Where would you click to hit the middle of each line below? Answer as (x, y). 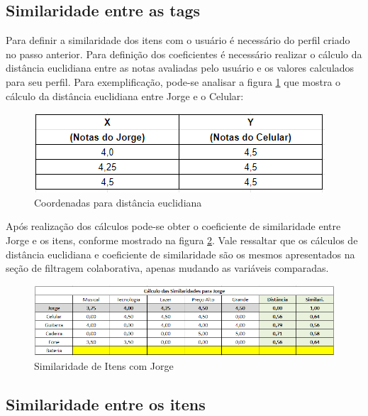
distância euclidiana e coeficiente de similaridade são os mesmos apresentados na (180, 254)
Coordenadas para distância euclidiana (118, 202)
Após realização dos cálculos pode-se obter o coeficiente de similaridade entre (173, 226)
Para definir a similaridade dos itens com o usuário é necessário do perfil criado (178, 40)
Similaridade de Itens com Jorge (104, 366)
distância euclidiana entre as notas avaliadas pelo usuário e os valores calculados (180, 68)
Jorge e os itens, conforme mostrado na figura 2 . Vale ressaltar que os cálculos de (182, 240)
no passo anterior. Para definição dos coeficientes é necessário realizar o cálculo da (184, 54)
